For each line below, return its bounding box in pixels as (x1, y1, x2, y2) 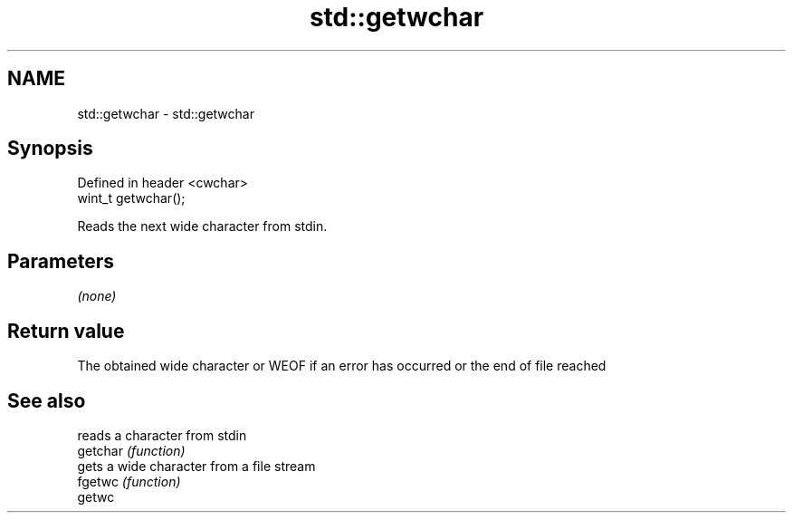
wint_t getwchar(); (77, 190, 186, 207)
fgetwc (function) (77, 473, 181, 489)
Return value (7, 319, 125, 342)
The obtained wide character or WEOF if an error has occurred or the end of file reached (77, 358, 607, 374)
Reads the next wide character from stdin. (77, 218, 328, 235)
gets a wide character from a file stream (77, 457, 316, 474)
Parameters (7, 249, 114, 273)
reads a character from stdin (77, 427, 247, 443)
